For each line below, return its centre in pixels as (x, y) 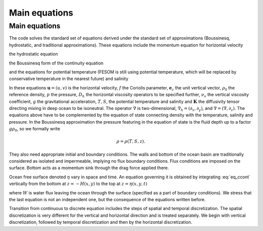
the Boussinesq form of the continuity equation (56, 63)
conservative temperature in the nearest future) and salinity (69, 79)
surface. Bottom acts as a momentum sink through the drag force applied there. (89, 168)
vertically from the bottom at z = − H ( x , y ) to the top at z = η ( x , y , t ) (78, 184)
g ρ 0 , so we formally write (35, 129)
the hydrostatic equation (33, 54)
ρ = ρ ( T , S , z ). (131, 141)
